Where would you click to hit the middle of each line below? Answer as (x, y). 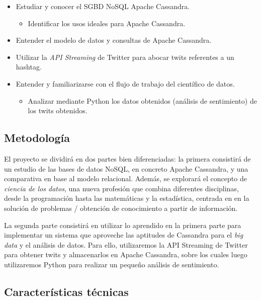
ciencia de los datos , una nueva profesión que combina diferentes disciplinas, (121, 188)
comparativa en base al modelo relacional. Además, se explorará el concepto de (125, 178)
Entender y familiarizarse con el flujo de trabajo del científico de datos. (125, 83)
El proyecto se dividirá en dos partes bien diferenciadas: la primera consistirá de (127, 158)
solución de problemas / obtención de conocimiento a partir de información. (121, 208)
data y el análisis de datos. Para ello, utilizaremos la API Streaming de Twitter (126, 244)
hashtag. (29, 67)
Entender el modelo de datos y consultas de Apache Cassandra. (114, 40)
